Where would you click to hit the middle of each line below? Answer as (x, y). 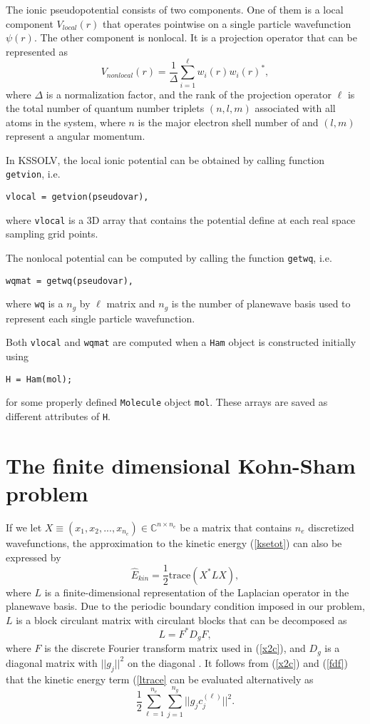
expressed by (34, 557)
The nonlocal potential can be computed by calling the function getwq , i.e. (169, 258)
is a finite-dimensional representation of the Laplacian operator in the (197, 592)
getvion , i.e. (33, 174)
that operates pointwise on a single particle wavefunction (227, 23)
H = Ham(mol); (39, 379)
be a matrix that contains (236, 527)
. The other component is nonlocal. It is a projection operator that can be (195, 37)
